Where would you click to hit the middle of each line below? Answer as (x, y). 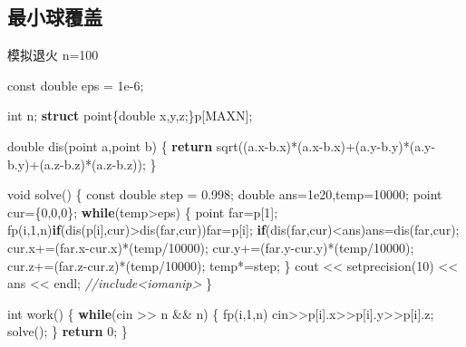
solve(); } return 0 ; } (68, 331)
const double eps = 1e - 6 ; (76, 85)
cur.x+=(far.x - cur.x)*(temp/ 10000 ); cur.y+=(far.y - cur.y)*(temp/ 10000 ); (211, 247)
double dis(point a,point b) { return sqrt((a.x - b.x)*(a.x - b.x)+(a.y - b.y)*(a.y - (222, 145)
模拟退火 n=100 (53, 55)
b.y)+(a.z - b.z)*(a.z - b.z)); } (82, 164)
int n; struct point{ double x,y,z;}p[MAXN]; (130, 116)
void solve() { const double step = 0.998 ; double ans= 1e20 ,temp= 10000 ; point (225, 194)
